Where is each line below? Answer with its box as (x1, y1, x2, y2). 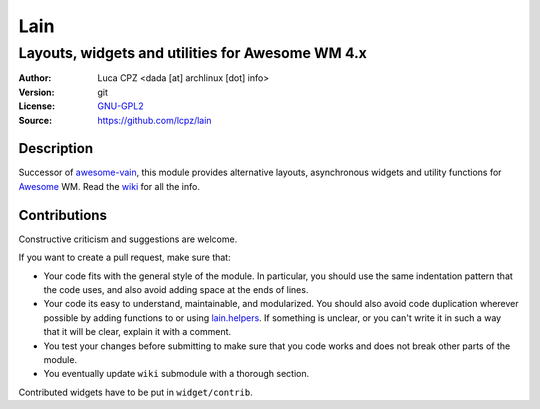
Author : (18, 72, 52, 84)
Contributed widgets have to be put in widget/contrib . (18, 386, 254, 398)
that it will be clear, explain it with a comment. (43, 326, 232, 338)
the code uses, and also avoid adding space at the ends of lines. (43, 283, 309, 295)
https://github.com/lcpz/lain (97, 114, 212, 126)
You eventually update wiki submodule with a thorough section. (43, 368, 310, 380)
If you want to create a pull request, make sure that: (18, 251, 231, 264)
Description (18, 140, 94, 157)
